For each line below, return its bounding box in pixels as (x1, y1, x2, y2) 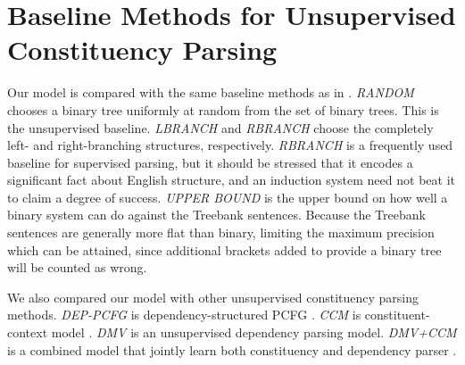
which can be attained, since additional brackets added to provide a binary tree (7, 240, 442, 259)
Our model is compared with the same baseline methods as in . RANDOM (7, 83, 414, 102)
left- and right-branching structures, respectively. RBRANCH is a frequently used (7, 136, 453, 154)
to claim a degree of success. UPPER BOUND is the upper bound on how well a (7, 187, 448, 206)
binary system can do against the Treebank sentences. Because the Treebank (7, 205, 426, 224)
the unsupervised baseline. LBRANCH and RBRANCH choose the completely (7, 118, 434, 137)
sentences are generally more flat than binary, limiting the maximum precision (7, 223, 435, 242)
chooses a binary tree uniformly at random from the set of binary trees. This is (7, 100, 439, 119)
